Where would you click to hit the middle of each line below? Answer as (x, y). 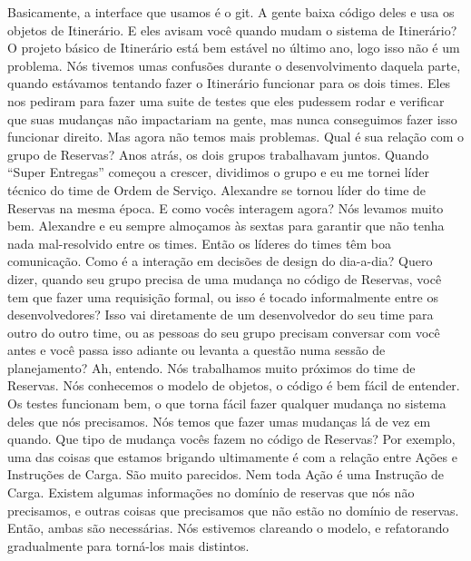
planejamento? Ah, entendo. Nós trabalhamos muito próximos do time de (211, 367)
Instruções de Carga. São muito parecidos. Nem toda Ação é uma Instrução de (226, 474)
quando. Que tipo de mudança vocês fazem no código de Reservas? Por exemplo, (231, 439)
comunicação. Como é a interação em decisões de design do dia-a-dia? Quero (220, 261)
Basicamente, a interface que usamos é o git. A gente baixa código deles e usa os (231, 12)
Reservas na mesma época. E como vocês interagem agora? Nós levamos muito (226, 207)
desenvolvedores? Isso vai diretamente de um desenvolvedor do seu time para (221, 315)
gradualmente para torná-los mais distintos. (128, 545)
